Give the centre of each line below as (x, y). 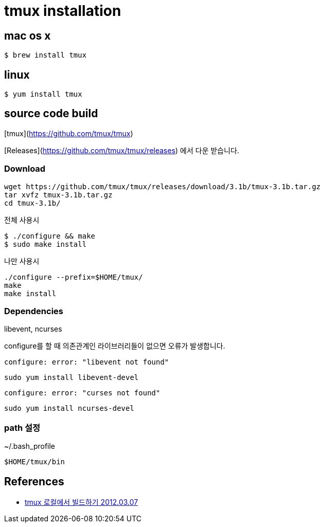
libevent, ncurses (33, 329)
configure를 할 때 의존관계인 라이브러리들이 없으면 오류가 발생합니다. (115, 346)
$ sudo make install (46, 244)
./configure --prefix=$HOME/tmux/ (74, 277)
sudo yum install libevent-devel (71, 378)
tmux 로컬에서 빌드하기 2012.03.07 (82, 502)
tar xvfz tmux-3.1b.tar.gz (58, 195)
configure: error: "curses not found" (82, 393)
